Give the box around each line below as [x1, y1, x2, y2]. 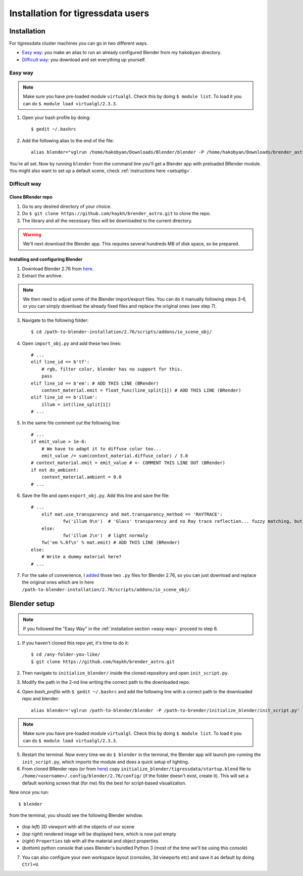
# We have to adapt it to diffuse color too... [41, 446, 162, 451]
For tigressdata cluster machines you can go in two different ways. [9, 40, 148, 47]
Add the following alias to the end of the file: [22, 137, 114, 144]
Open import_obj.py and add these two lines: [22, 340, 122, 346]
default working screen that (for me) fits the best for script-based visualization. [22, 780, 187, 786]
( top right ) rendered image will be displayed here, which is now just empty [22, 830, 177, 837]
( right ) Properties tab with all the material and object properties [22, 838, 159, 844]
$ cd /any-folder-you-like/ [31, 652, 100, 657]
